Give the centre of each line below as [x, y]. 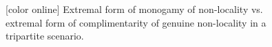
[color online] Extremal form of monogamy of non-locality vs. [134, 9]
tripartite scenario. [45, 36]
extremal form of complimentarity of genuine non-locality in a [136, 22]
